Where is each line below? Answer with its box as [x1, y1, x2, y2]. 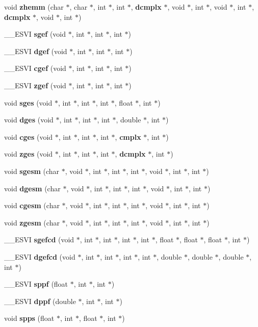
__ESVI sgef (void [4, 29, 66, 39]
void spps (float [4, 313, 55, 323]
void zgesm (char [4, 217, 60, 228]
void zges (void [4, 148, 53, 159]
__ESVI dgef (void [4, 45, 67, 56]
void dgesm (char [4, 183, 61, 193]
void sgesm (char [4, 165, 60, 176]
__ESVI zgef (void [4, 80, 66, 90]
